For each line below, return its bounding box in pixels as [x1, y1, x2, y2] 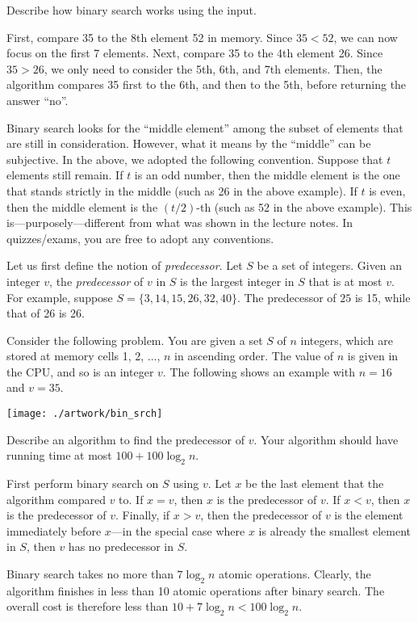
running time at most [6, 447, 112, 464]
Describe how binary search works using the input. [6, 2, 257, 18]
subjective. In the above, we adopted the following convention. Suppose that [6, 150, 383, 167]
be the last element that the [245, 475, 384, 492]
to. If [119, 490, 144, 507]
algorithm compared [6, 490, 106, 507]
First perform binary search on [6, 475, 159, 492]
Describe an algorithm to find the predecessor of [6, 431, 245, 448]
